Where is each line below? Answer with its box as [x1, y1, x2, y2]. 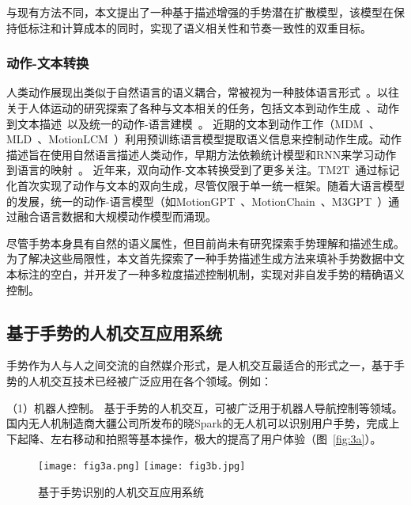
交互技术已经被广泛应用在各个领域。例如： [50, 372, 272, 389]
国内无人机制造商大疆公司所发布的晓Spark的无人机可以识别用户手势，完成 [6, 415, 389, 431]
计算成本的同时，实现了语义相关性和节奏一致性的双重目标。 [61, 19, 371, 36]
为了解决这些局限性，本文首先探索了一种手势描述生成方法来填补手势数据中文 [6, 250, 405, 267]
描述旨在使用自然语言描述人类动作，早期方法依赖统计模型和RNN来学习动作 [6, 146, 397, 162]
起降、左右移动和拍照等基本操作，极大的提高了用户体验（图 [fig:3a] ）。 [17, 430, 382, 446]
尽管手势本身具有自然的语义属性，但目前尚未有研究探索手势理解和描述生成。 [6, 234, 405, 251]
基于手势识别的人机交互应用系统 [38, 483, 204, 499]
